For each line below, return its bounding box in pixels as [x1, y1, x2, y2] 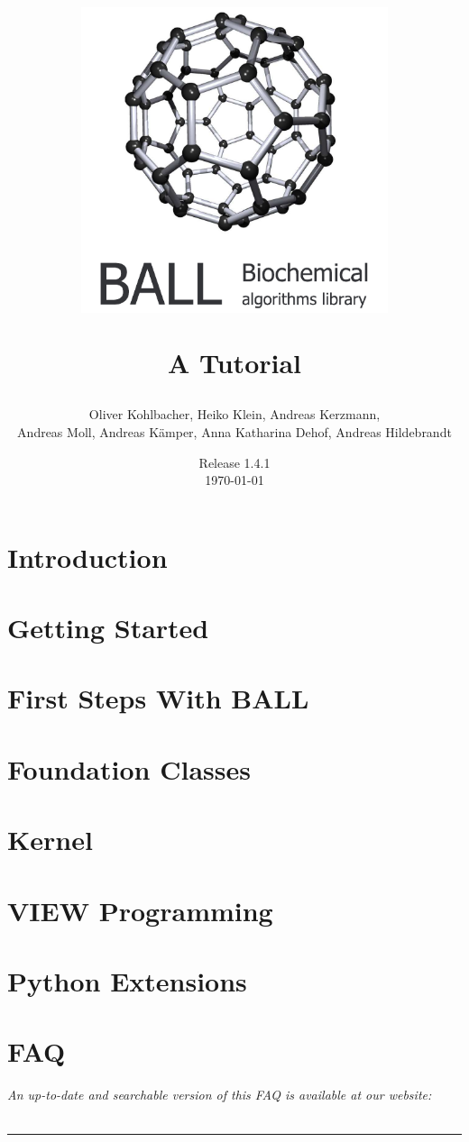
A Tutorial [167, 344, 302, 381]
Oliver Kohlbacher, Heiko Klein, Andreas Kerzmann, [88, 405, 381, 424]
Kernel [7, 821, 93, 858]
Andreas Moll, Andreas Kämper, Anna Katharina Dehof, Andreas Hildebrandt [17, 422, 452, 441]
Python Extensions [7, 962, 247, 999]
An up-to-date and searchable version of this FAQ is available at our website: [7, 1085, 432, 1104]
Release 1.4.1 [198, 452, 271, 471]
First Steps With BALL [7, 680, 309, 717]
